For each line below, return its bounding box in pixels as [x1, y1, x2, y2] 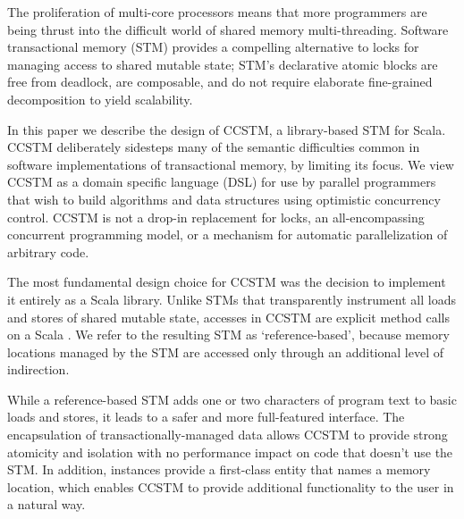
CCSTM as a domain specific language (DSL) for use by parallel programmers [7, 172, 436, 191]
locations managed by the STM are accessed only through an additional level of [7, 342, 443, 361]
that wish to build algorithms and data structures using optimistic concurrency [7, 189, 441, 208]
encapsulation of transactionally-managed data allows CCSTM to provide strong [7, 425, 448, 444]
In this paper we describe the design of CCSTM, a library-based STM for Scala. [7, 120, 446, 138]
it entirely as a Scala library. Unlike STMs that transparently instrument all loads [7, 289, 456, 308]
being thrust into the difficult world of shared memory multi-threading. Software [7, 20, 449, 38]
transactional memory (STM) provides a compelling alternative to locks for [7, 38, 419, 56]
